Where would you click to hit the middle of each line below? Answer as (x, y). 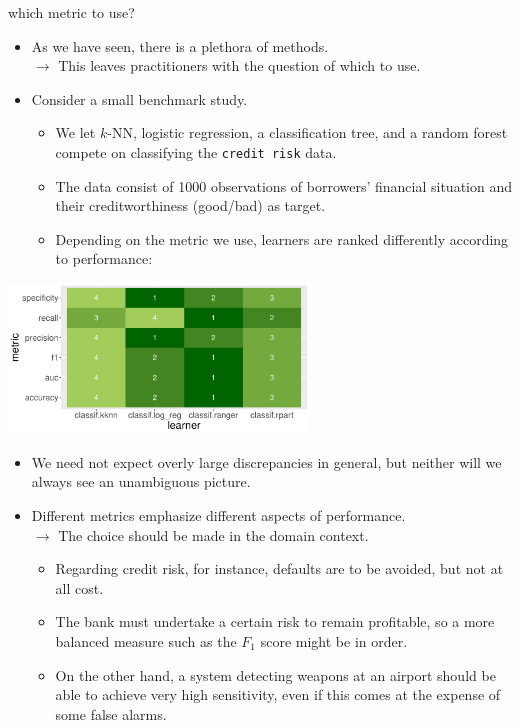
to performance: (104, 258)
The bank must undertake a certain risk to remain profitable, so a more (275, 621)
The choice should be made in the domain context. (213, 534)
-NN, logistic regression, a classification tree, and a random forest (307, 132)
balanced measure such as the (146, 640)
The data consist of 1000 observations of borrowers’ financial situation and (284, 185)
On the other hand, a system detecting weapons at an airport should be (275, 674)
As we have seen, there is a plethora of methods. (180, 45)
